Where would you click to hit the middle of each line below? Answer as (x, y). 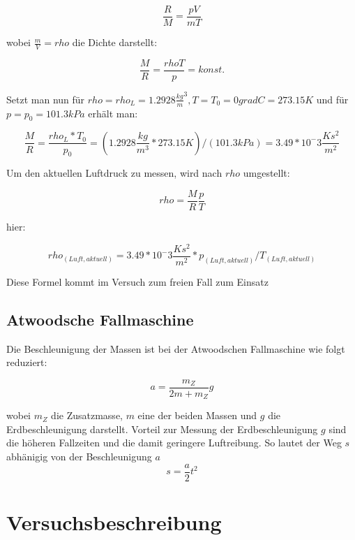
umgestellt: (266, 173)
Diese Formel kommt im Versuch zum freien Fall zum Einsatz (137, 281)
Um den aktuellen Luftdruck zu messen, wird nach (114, 173)
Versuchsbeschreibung (114, 521)
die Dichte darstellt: (115, 42)
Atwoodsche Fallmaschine (100, 319)
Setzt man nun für (46, 99)
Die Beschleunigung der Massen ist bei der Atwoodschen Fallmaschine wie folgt (176, 348)
